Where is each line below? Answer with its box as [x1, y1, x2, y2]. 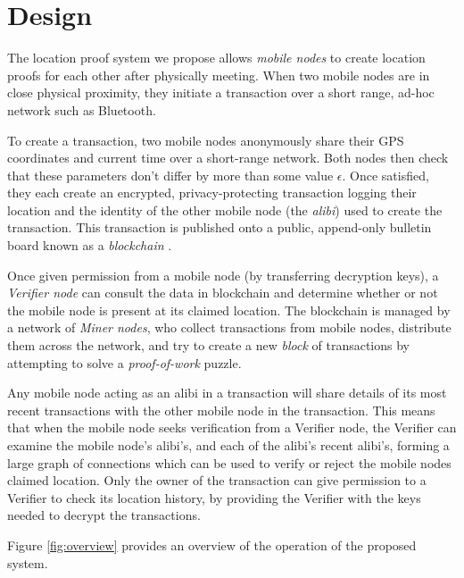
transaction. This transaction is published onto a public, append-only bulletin [7, 218, 432, 237]
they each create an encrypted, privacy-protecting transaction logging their [7, 183, 417, 202]
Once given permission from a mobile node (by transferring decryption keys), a [7, 265, 439, 284]
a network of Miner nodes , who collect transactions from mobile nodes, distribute [7, 318, 452, 337]
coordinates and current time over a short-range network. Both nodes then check [7, 148, 449, 167]
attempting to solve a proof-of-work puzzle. [7, 353, 242, 372]
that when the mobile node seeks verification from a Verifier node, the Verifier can [7, 418, 457, 437]
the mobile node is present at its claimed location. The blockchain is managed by [7, 300, 451, 319]
